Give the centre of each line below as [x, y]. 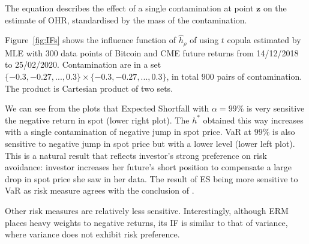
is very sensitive [275, 108]
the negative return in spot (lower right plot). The [97, 120]
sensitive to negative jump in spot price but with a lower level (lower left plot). [150, 144]
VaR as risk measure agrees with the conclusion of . [100, 190]
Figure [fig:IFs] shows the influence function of [90, 40]
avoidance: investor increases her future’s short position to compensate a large [148, 167]
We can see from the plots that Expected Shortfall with [107, 108]
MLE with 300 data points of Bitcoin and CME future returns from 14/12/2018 [152, 52]
